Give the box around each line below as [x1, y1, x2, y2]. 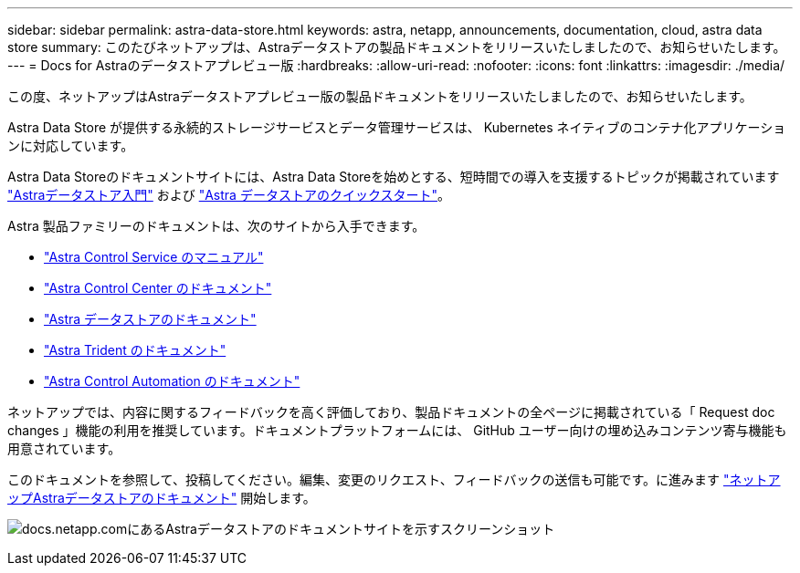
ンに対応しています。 [7, 138, 134, 153]
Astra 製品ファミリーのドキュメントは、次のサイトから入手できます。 [7, 218, 426, 234]
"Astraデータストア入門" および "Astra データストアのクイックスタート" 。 [7, 187, 451, 203]
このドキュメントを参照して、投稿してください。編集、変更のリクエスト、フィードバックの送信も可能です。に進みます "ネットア [7, 472, 781, 487]
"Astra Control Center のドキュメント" [44, 280, 272, 296]
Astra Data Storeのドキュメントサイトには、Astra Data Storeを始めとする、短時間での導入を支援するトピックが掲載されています [7, 169, 780, 184]
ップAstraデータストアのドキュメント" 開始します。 [7, 490, 316, 505]
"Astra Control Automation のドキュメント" [44, 373, 300, 389]
